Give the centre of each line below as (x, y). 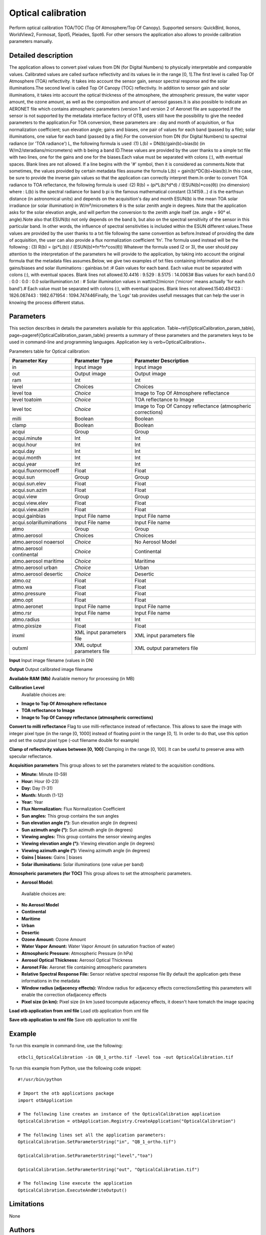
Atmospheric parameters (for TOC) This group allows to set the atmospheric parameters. (100, 873)
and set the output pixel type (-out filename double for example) (74, 740)
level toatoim (27, 399)
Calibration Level (27, 688)
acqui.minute (27, 438)
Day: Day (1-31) (37, 788)
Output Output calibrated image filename (51, 669)
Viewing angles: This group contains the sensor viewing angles (86, 836)
